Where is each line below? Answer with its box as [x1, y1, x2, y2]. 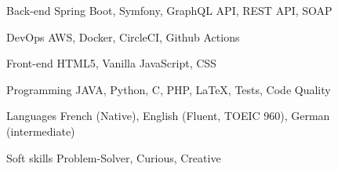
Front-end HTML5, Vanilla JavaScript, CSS [6, 55, 216, 71]
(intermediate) [6, 122, 75, 139]
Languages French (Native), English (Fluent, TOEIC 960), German [6, 107, 330, 124]
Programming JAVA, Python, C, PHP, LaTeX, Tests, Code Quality [6, 81, 331, 97]
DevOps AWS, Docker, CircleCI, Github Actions [6, 28, 240, 45]
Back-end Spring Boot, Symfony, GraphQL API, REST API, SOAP [6, 2, 333, 18]
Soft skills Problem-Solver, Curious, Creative [6, 149, 221, 166]
